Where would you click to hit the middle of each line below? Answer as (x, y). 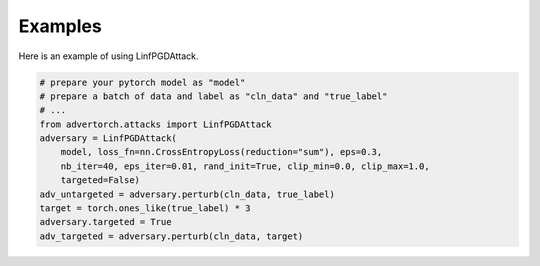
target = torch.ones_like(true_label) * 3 (145, 208)
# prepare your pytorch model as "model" (142, 82)
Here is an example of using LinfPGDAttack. (108, 56)
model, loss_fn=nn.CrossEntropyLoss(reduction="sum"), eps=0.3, (221, 152)
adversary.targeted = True (105, 222)
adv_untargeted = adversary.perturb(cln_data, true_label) (187, 194)
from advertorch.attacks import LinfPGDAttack (155, 124)
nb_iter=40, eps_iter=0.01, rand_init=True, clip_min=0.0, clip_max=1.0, (245, 166)
